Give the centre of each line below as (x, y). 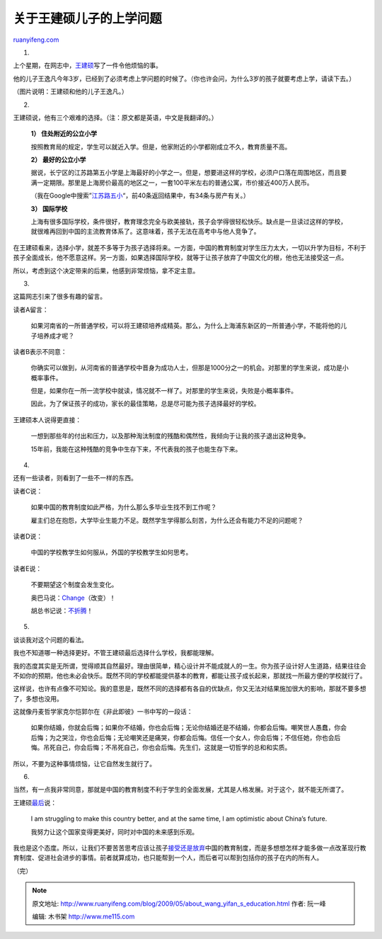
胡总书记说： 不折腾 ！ (62, 610)
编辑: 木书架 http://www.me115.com (83, 916)
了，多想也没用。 (38, 698)
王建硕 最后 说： (35, 802)
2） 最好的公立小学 (58, 160)
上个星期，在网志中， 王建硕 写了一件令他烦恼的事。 (87, 66)
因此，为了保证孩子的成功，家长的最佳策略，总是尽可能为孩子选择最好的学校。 (145, 404)
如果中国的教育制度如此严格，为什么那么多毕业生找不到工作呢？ (124, 507)
